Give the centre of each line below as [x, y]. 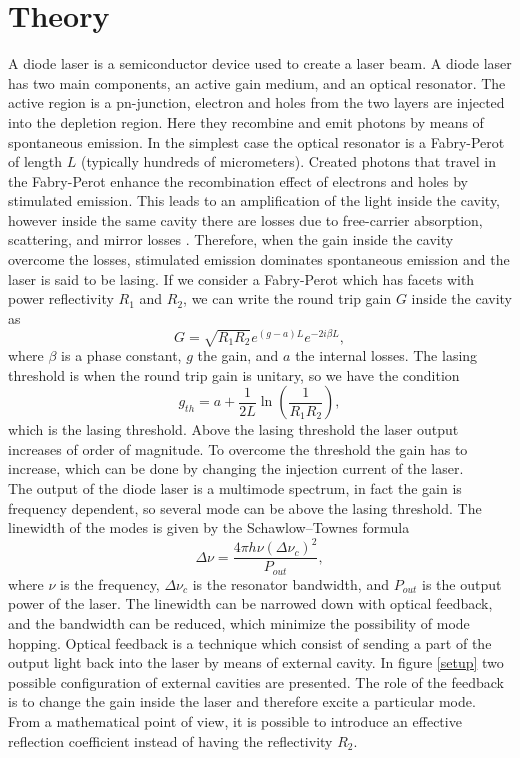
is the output [462, 583]
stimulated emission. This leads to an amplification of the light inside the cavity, [254, 200]
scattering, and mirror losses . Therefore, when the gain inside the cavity [231, 239]
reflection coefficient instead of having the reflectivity [170, 740]
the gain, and [238, 354]
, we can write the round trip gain [287, 298]
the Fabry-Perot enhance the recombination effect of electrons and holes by [238, 180]
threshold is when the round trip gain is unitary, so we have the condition [234, 374]
